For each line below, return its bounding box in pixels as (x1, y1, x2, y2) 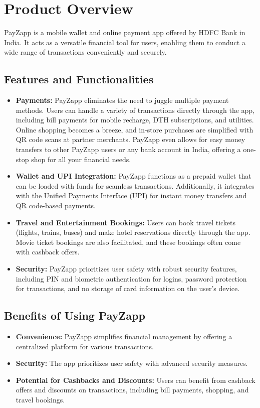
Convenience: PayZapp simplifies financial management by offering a (16, 331, 232, 341)
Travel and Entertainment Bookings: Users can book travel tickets (16, 217, 236, 227)
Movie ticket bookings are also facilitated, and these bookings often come (16, 236, 241, 247)
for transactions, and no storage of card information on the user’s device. (16, 283, 240, 294)
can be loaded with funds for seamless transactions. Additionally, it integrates (16, 180, 254, 191)
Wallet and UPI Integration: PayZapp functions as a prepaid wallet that (16, 171, 251, 181)
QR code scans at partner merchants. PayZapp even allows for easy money (16, 134, 245, 145)
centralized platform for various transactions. (16, 341, 154, 351)
